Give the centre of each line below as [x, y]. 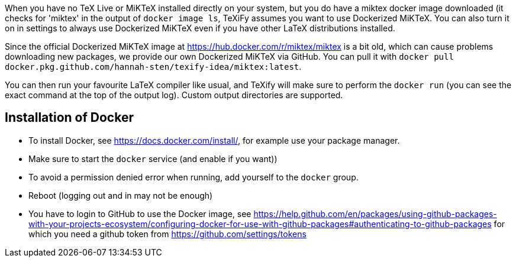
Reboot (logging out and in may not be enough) [121, 195]
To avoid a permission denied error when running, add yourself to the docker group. [193, 177]
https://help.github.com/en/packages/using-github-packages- [375, 214]
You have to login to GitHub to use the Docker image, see [140, 214]
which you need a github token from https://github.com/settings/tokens [167, 234]
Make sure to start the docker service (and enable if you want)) [153, 159]
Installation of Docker [69, 118]
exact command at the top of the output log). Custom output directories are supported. [174, 95]
